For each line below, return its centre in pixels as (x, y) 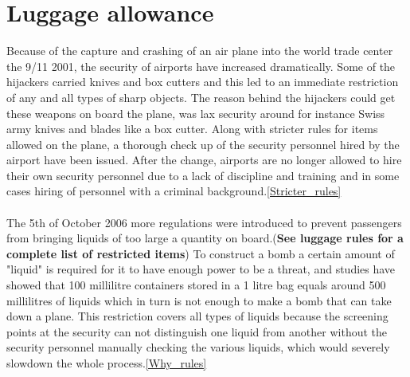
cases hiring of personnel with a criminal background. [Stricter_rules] (174, 191)
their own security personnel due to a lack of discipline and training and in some (203, 175)
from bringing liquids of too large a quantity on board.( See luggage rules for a (205, 238)
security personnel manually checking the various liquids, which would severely (198, 347)
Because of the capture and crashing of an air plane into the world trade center (200, 51)
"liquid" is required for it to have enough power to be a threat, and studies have (201, 269)
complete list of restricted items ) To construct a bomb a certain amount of (201, 253)
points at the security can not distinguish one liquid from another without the (197, 331)
